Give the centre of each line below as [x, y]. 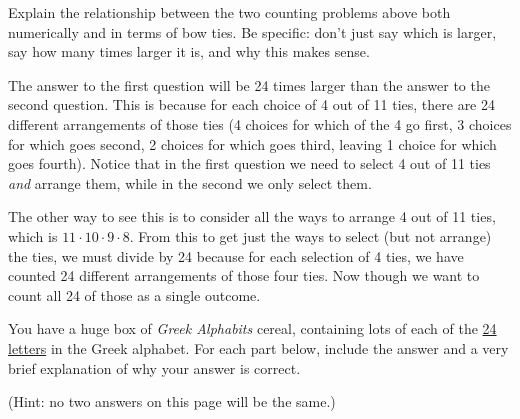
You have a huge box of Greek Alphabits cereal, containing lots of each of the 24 [252, 328]
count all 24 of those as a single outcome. [134, 294]
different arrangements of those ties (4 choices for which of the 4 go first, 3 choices [260, 123]
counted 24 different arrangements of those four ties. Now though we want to [244, 275]
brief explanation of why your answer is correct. [154, 367]
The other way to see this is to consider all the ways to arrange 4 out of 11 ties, [252, 216]
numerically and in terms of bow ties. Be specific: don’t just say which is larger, [252, 31]
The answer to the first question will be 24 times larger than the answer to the [249, 84]
